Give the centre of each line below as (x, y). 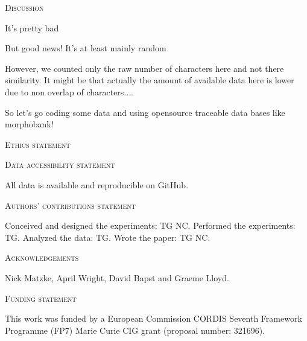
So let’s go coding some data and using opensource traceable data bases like (145, 112)
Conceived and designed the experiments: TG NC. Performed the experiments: (150, 225)
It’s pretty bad (32, 27)
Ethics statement (38, 144)
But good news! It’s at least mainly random (86, 48)
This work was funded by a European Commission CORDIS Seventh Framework (153, 318)
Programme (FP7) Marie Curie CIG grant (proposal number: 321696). (135, 330)
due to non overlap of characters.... (69, 91)
